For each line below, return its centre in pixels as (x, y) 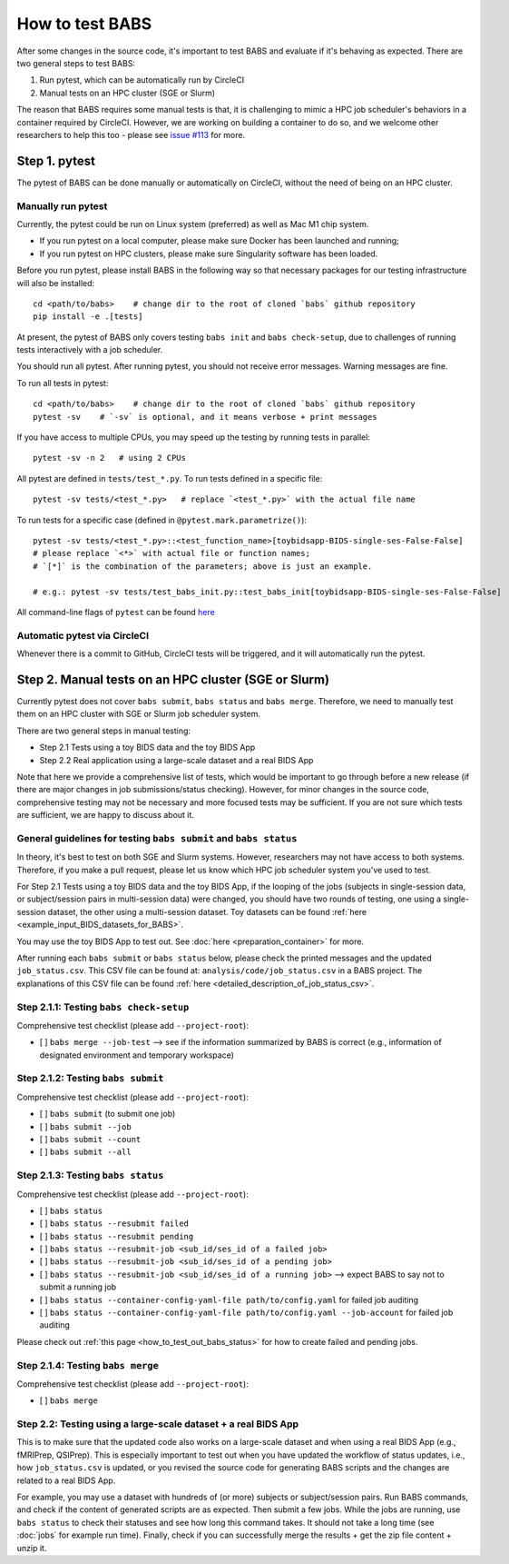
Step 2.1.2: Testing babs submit (90, 1079)
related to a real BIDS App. (66, 1480)
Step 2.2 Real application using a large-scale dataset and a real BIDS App (176, 760)
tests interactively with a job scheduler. (90, 350)
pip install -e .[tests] (88, 317)
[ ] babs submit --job (85, 1126)
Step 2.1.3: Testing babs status (90, 1175)
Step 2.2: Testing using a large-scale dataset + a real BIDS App (158, 1424)
